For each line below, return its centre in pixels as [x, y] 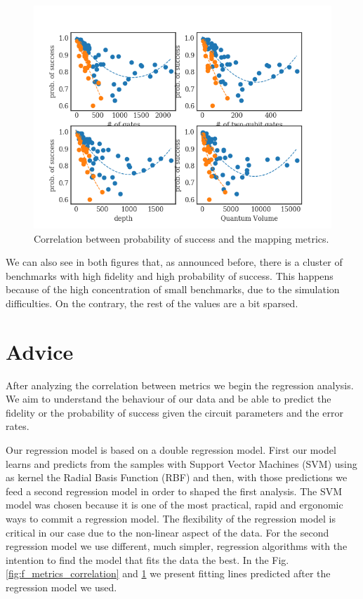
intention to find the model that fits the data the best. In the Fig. [147, 559]
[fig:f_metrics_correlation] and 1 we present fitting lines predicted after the [168, 573]
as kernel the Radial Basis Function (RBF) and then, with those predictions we [177, 477]
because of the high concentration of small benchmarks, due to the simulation [173, 289]
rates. [18, 426]
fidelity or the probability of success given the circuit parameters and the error [174, 412]
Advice [40, 351]
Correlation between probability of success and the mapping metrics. [181, 238]
